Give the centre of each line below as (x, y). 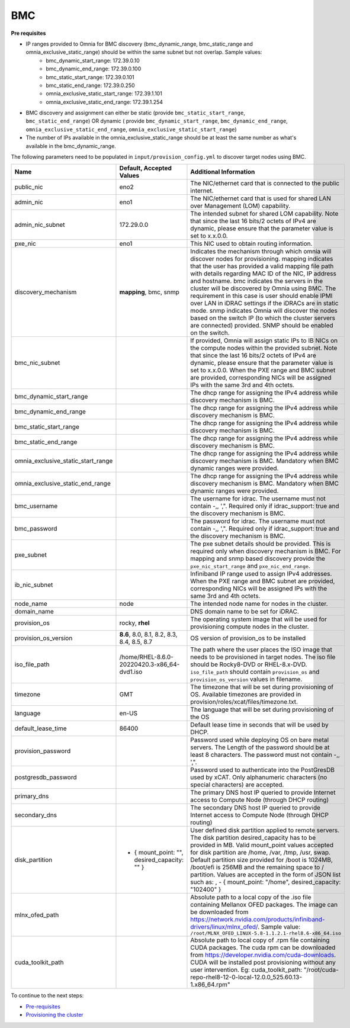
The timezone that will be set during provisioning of (262, 687)
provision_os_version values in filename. (246, 679)
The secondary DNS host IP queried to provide (256, 808)
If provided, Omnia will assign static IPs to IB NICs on (264, 340)
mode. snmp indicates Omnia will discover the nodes (264, 311)
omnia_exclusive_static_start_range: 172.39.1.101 (104, 94)
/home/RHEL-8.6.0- (147, 657)
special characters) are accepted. (237, 785)
